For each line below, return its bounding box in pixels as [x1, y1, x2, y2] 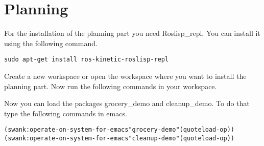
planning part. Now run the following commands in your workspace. [4, 80, 217, 91]
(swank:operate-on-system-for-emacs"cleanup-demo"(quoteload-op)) [4, 135, 235, 142]
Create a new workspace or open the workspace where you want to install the [4, 70, 247, 81]
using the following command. [4, 37, 98, 48]
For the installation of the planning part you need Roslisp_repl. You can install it [4, 28, 260, 38]
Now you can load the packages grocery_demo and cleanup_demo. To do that [4, 98, 250, 109]
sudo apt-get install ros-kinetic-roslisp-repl [4, 56, 169, 64]
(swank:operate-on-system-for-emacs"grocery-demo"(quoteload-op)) [4, 126, 235, 134]
